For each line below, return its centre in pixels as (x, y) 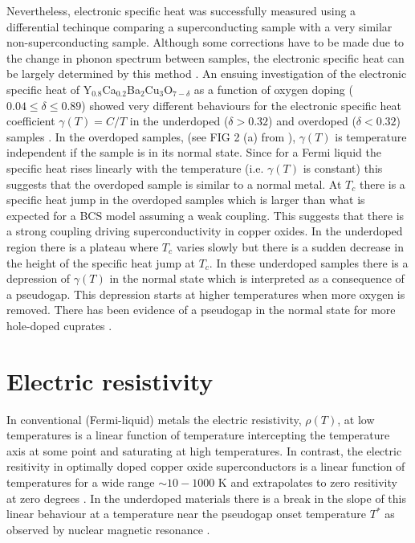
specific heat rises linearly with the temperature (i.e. (135, 167)
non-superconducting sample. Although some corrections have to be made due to (205, 42)
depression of (39, 278)
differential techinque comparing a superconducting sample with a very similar (199, 26)
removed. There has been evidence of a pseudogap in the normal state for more (201, 310)
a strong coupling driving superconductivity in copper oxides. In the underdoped (205, 231)
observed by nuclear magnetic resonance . (108, 529)
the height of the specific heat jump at (101, 262)
